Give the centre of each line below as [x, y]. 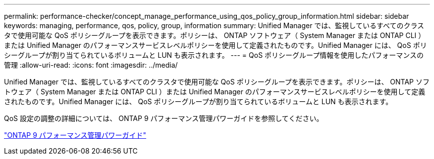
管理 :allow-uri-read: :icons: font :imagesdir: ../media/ [91, 65]
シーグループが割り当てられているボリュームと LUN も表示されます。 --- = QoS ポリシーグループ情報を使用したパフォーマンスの [214, 55]
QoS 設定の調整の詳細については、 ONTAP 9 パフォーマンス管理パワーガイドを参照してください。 [164, 118]
